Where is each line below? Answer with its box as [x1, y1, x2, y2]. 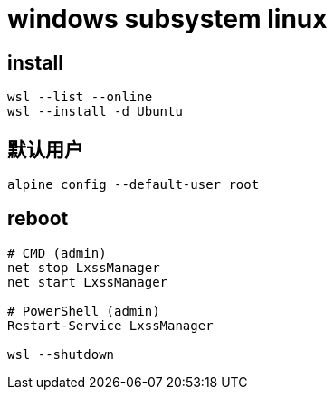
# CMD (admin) [7, 245, 107, 260]
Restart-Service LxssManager [7, 317, 214, 333]
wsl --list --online [7, 90, 153, 105]
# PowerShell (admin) [7, 303, 160, 318]
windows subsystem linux [7, 4, 328, 34]
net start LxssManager [7, 274, 168, 289]
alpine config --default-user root [7, 177, 260, 193]
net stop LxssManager [7, 260, 160, 275]
